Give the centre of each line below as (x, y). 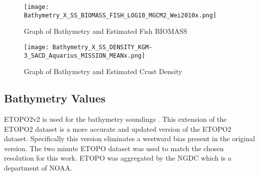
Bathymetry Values (55, 98)
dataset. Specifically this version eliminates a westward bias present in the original (129, 138)
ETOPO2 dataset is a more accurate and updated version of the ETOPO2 (118, 129)
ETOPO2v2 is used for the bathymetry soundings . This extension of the (116, 119)
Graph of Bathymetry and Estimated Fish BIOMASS (106, 31)
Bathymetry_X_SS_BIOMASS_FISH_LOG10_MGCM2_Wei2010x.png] (120, 15)
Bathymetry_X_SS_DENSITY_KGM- (102, 47)
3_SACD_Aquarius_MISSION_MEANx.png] (85, 55)
